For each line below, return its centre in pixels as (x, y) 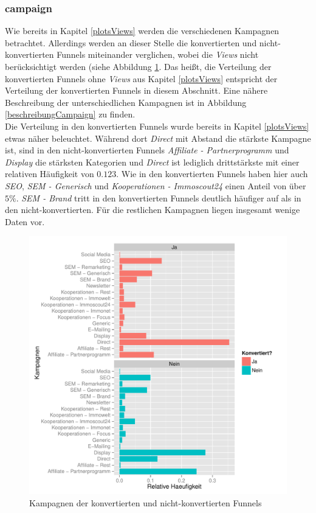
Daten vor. (25, 221)
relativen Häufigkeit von (50, 174)
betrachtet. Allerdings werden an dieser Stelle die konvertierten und (131, 42)
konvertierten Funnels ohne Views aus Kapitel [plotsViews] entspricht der (141, 78)
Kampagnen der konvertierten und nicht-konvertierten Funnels (146, 502)
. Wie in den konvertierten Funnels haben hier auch (212, 174)
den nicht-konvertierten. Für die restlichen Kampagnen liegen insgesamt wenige (153, 210)
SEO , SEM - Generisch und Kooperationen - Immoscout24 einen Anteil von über (156, 185)
